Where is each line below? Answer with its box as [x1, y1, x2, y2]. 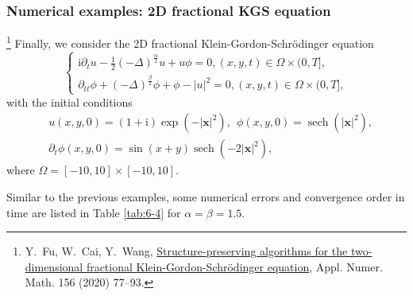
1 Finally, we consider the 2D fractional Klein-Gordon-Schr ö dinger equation [6, 33, 374, 51]
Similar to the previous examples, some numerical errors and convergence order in [6, 189, 405, 204]
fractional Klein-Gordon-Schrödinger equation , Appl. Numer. [86, 258, 383, 275]
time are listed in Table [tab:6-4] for [6, 204, 181, 220]
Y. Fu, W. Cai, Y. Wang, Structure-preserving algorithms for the [25, 243, 348, 259]
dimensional [25, 258, 83, 275]
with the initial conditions [6, 93, 133, 110]
